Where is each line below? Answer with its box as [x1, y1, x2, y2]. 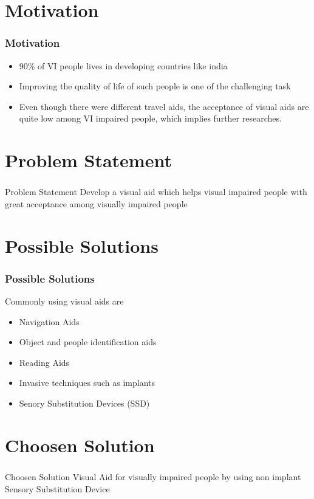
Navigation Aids [19, 315, 80, 328]
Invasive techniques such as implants [19, 376, 155, 389]
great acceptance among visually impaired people [5, 197, 188, 210]
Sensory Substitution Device [5, 482, 110, 495]
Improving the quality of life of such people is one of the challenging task [19, 80, 291, 92]
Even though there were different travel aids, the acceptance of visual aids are [19, 100, 309, 112]
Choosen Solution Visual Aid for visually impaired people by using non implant [5, 470, 301, 483]
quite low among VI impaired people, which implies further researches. [19, 112, 282, 125]
